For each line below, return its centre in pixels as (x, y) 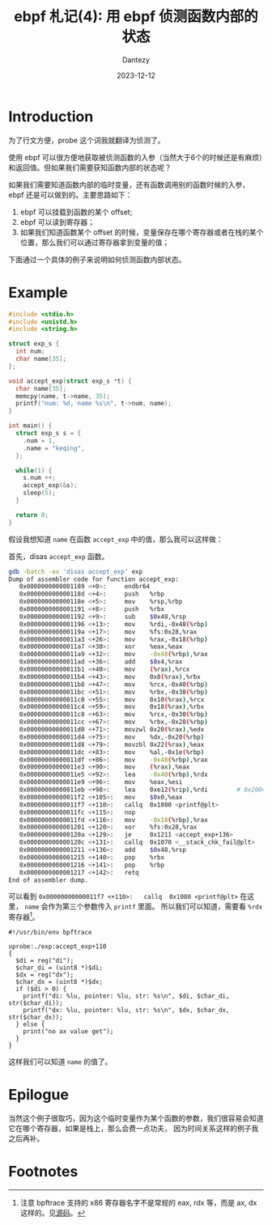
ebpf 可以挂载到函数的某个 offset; (76, 212)
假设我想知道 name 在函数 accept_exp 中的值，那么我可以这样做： (116, 539)
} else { (30, 1024)
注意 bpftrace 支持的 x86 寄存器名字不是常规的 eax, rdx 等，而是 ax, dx (138, 1202)
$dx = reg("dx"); (45, 975)
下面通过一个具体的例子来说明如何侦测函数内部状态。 (97, 259)
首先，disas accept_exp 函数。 (59, 556)
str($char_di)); (36, 1003)
